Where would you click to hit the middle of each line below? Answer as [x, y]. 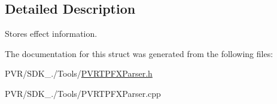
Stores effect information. [51, 34]
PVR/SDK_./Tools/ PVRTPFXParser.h [79, 73]
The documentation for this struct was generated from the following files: [139, 53]
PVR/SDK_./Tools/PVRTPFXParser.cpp [83, 93]
